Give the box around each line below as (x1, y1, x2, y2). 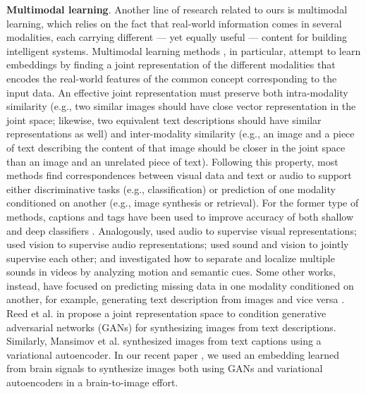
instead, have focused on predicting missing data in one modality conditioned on (6, 278, 354, 293)
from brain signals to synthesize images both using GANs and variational (6, 361, 323, 376)
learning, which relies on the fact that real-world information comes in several (6, 16, 342, 30)
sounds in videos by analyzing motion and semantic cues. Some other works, (6, 264, 336, 279)
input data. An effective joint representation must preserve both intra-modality (6, 85, 348, 99)
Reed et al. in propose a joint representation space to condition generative (6, 306, 327, 321)
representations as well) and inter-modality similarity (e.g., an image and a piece (6, 126, 355, 141)
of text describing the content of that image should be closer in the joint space (6, 140, 346, 154)
